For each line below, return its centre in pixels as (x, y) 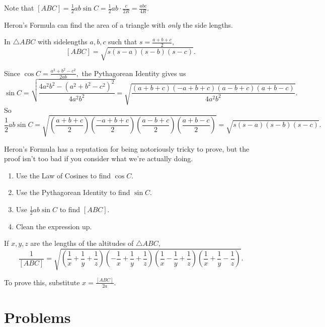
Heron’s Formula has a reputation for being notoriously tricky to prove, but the (127, 148)
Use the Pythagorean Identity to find (73, 192)
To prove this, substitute (42, 282)
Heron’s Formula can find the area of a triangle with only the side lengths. (118, 24)
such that (123, 42)
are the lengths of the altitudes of (82, 243)
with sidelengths (62, 42)
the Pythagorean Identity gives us (134, 73)
